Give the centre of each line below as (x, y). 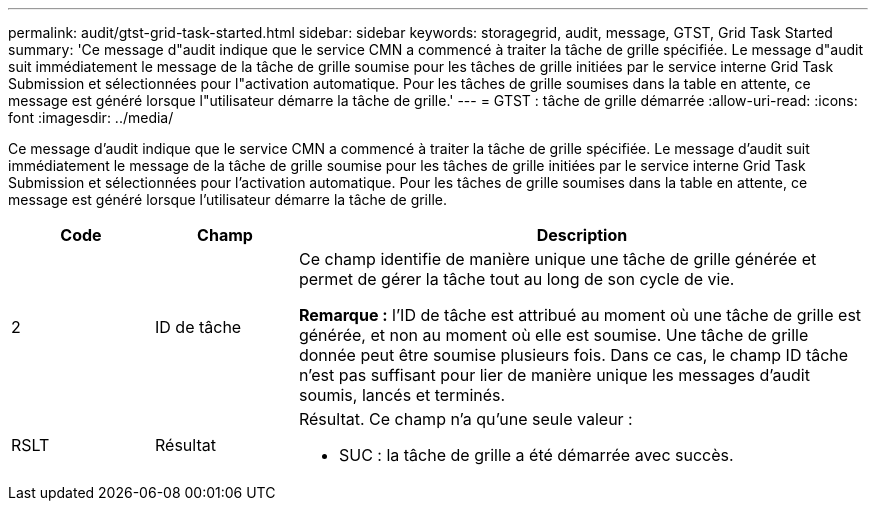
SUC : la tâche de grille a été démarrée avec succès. (536, 455)
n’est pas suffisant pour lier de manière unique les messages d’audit (554, 375)
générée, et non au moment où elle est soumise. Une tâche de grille (553, 335)
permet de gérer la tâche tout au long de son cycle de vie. (516, 279)
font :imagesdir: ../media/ (91, 117)
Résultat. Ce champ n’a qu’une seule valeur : (465, 419)
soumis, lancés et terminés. (402, 395)
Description (582, 235)
